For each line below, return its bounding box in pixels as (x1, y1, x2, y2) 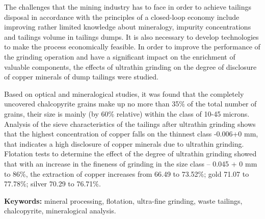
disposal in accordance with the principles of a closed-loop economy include (4, 11, 240, 22)
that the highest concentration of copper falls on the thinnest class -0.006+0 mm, (4, 128, 258, 139)
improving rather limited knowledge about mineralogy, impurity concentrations (4, 21, 251, 32)
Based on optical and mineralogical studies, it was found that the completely (4, 88, 244, 99)
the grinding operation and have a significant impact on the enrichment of (4, 51, 235, 62)
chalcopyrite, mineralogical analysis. (4, 205, 116, 216)
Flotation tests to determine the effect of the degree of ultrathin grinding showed (4, 148, 257, 159)
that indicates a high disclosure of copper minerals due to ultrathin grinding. (4, 138, 244, 149)
